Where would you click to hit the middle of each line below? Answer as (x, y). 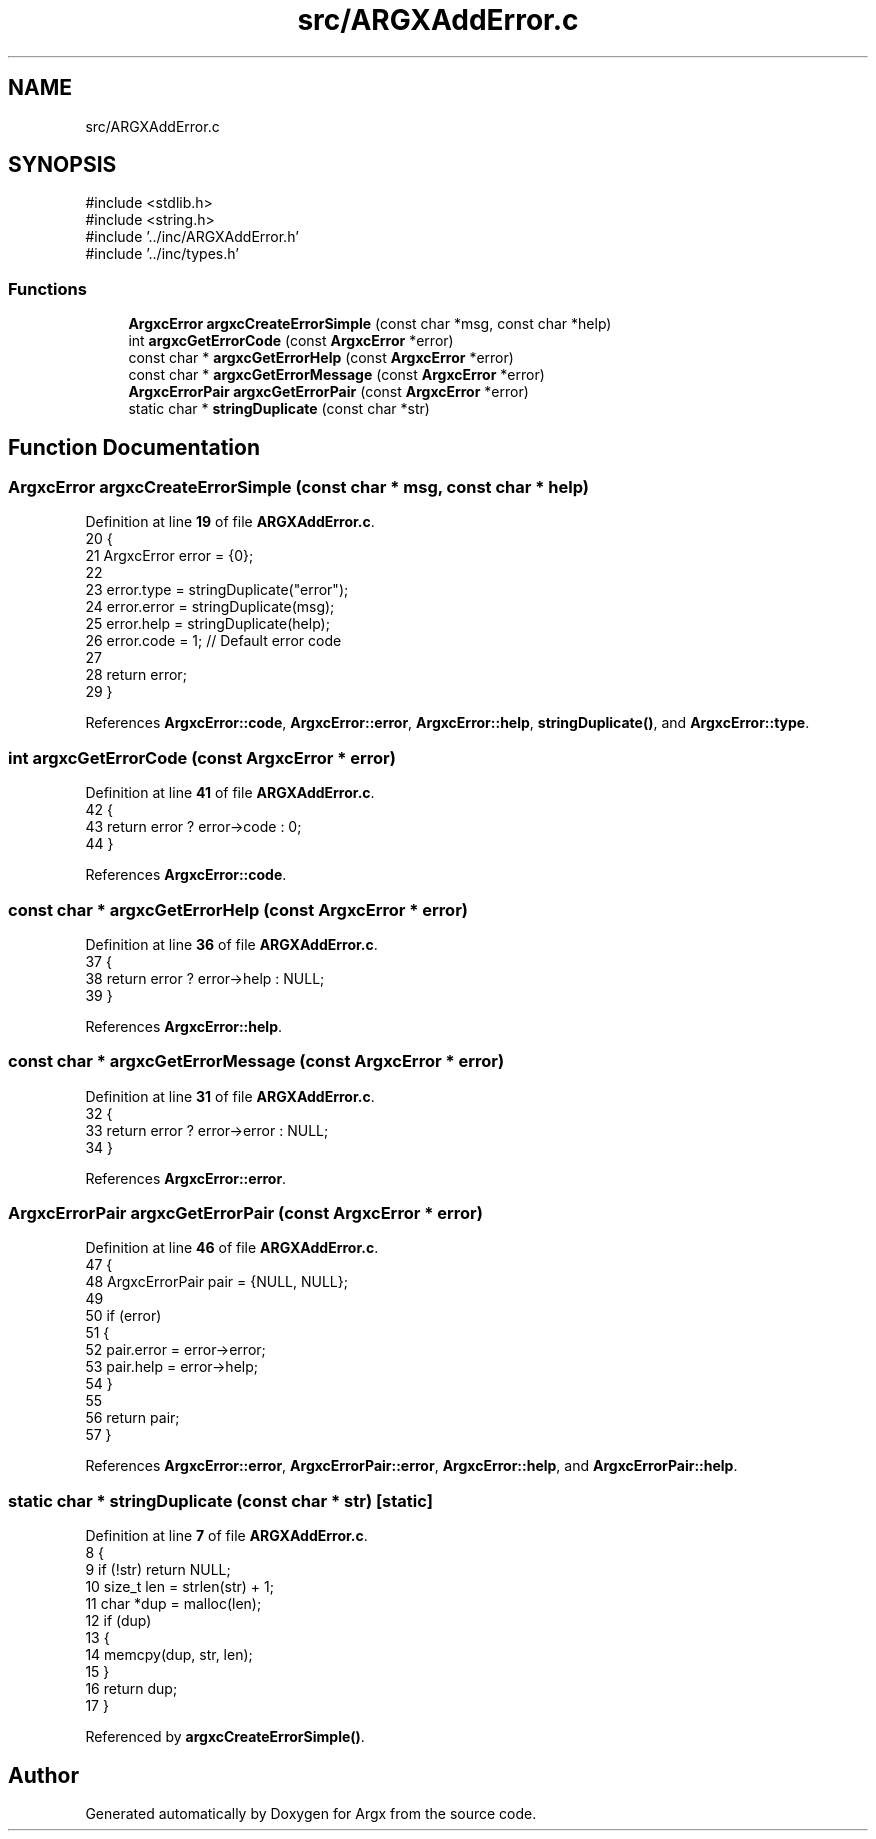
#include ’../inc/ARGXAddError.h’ (192, 237)
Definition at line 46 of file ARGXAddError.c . (232, 1248)
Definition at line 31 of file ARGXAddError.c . (230, 1096)
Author (43, 1775)
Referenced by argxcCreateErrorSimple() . (225, 1737)
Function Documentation (134, 447)
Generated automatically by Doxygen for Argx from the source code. (311, 1813)
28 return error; (136, 675)
